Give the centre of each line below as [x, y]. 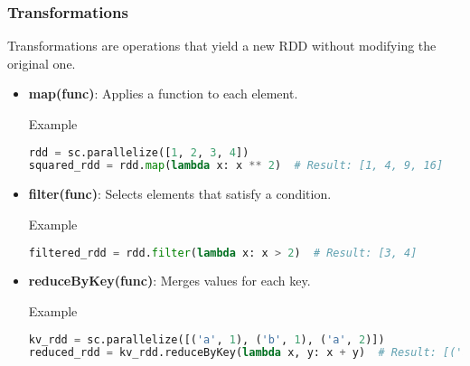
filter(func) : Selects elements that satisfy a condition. [180, 194]
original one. [42, 63]
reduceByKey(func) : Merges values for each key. [169, 281]
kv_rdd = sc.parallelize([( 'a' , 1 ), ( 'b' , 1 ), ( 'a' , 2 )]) [207, 339]
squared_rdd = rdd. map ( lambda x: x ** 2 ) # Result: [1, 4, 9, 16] [236, 166]
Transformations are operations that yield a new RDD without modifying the [222, 46]
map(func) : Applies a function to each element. [163, 94]
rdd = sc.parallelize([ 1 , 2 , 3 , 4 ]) [139, 152]
